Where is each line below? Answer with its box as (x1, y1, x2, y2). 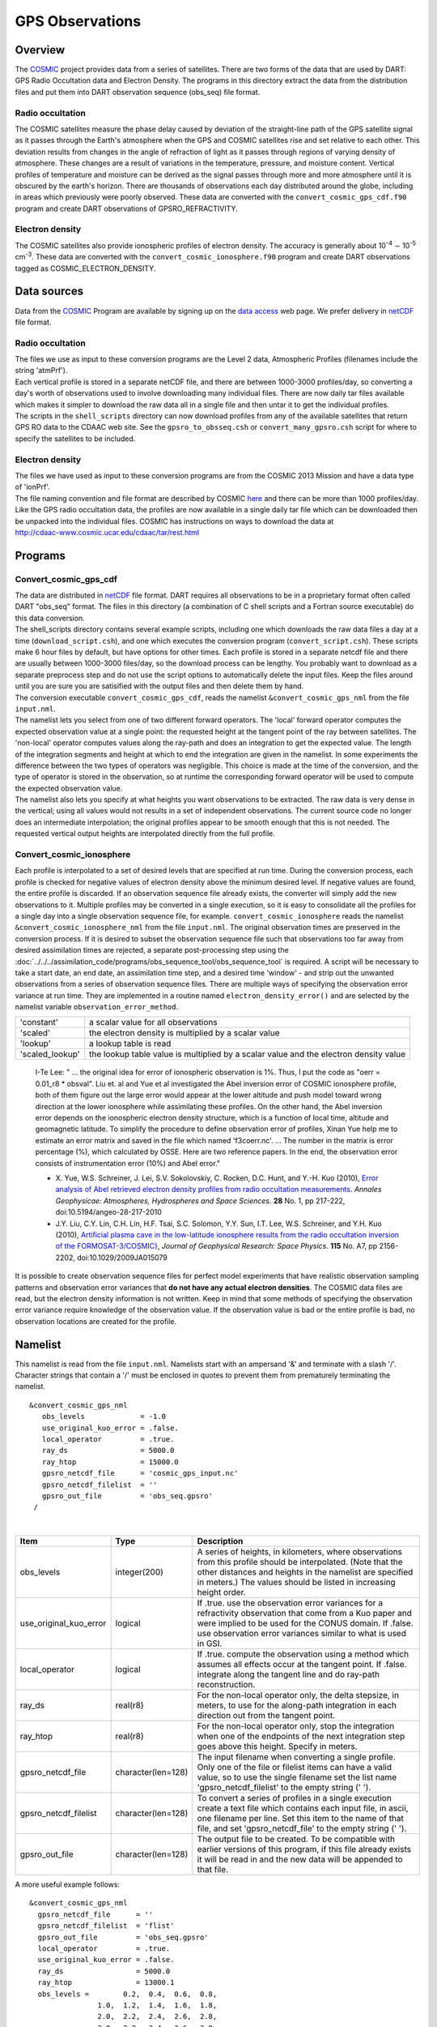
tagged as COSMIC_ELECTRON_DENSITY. (15, 264, 156, 273)
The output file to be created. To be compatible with (197, 1833, 396, 1845)
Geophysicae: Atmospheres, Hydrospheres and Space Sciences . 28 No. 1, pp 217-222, (55, 1196, 346, 1206)
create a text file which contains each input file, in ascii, (197, 1802, 409, 1814)
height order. (197, 1587, 246, 1598)
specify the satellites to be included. (15, 434, 136, 444)
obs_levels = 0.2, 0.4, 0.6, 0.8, (37, 1989, 218, 1999)
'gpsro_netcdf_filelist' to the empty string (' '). (197, 1782, 371, 1793)
